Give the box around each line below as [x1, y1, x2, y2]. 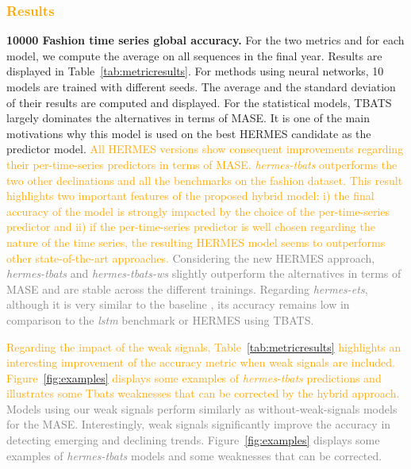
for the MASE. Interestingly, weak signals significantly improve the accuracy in [6, 416, 391, 432]
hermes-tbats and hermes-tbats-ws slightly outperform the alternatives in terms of [6, 265, 401, 282]
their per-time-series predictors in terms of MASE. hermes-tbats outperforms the [6, 156, 398, 172]
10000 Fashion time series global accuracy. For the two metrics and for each [6, 32, 405, 48]
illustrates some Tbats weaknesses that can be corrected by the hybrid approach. [6, 385, 400, 402]
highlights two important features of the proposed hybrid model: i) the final [6, 187, 375, 204]
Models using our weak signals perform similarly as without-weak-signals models [6, 400, 398, 417]
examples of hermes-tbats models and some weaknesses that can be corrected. [6, 447, 382, 463]
